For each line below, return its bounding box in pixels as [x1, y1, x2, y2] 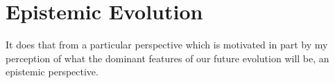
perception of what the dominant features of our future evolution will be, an [6, 50, 329, 65]
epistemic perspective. [6, 64, 98, 79]
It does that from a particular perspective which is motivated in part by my [6, 37, 328, 52]
